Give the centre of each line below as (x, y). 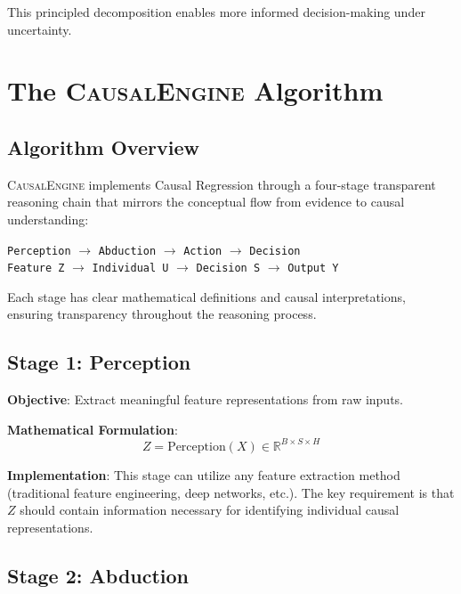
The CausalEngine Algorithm (195, 90)
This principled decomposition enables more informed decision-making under (216, 12)
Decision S (228, 269)
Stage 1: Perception (99, 362)
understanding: (48, 219)
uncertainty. (40, 29)
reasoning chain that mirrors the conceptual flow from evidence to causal (206, 202)
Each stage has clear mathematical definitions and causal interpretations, (206, 296)
